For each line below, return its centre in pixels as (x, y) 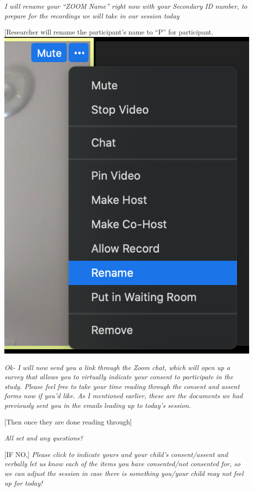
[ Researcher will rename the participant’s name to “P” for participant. (109, 32)
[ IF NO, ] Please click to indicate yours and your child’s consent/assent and (116, 454)
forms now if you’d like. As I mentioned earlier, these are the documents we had (124, 396)
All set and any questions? (44, 438)
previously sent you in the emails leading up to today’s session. (98, 405)
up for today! (24, 483)
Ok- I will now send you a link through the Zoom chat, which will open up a (117, 367)
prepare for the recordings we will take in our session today (92, 15)
